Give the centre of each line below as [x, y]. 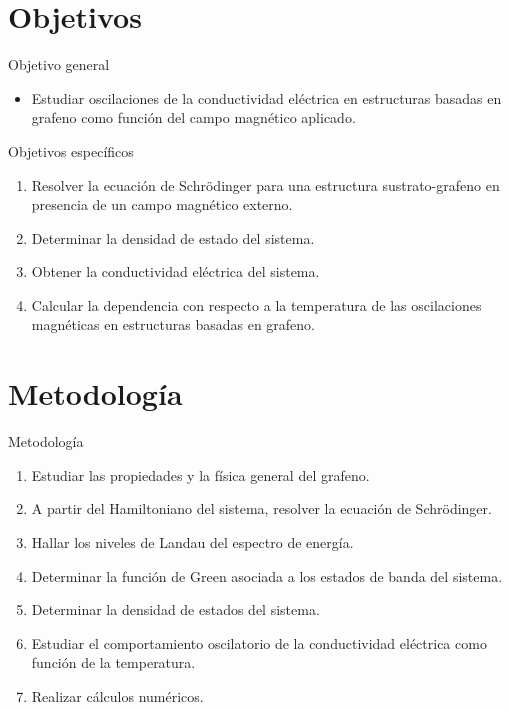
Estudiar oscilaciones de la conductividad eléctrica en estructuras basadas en [266, 97]
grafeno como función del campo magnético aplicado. [193, 117]
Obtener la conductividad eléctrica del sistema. [175, 271]
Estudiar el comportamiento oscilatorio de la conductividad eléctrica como [259, 642]
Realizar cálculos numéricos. [117, 695]
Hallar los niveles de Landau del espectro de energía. [192, 541]
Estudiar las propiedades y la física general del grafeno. [200, 474]
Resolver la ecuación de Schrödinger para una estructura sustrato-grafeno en [265, 184]
